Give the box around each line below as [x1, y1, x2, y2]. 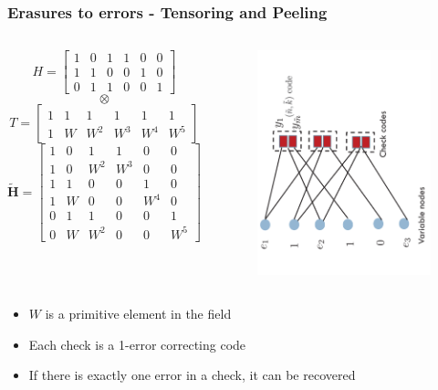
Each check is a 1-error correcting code [28, 334, 246, 353]
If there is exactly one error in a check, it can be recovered [28, 365, 356, 385]
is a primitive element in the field [45, 303, 232, 322]
